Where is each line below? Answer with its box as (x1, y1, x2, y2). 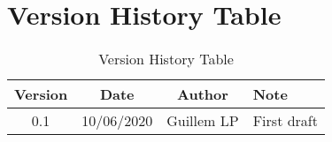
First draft (252, 110, 318, 131)
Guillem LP (166, 110, 239, 131)
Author (177, 84, 228, 105)
